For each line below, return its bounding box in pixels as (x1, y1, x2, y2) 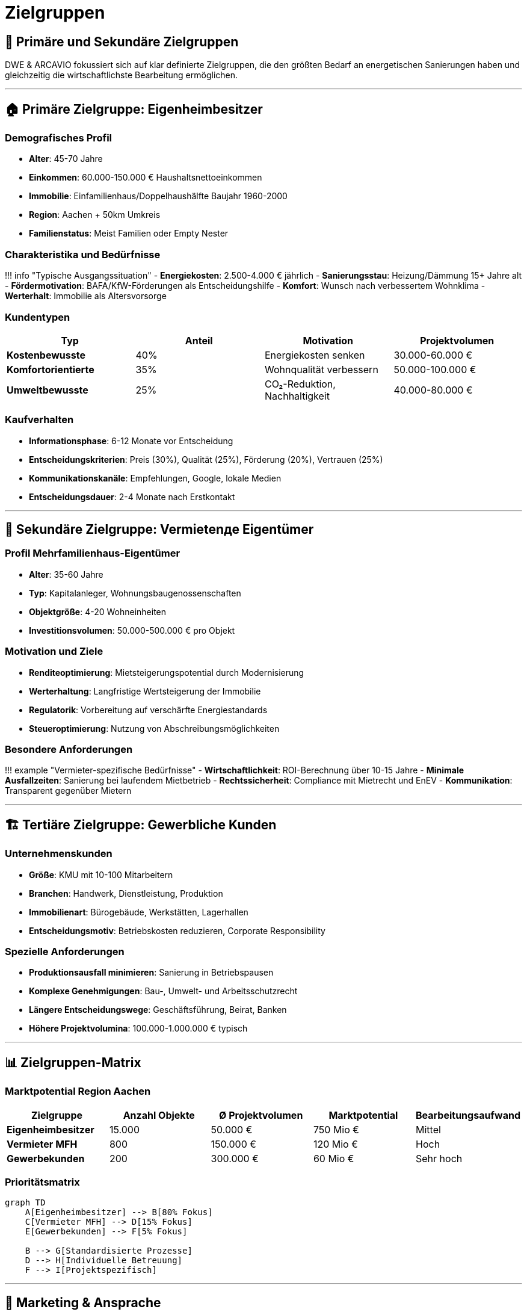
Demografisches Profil (5, 132, 112, 144)
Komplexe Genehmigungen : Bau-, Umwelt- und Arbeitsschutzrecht (29, 986, 298, 997)
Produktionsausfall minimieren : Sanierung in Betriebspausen (29, 967, 274, 978)
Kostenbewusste (7, 348, 85, 361)
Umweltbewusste (7, 383, 88, 396)
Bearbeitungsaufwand (416, 1109, 520, 1121)
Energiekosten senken (265, 348, 365, 361)
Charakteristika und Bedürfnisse (5, 248, 161, 261)
